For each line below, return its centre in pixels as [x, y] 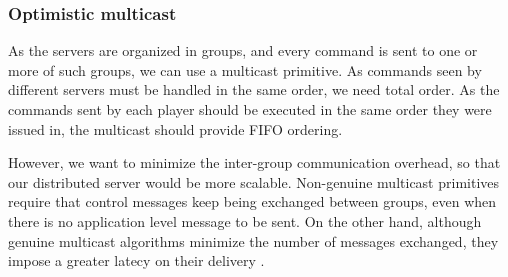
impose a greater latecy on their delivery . [136, 260]
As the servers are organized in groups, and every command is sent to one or [243, 50]
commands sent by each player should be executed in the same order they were [250, 109]
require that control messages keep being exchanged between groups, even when [252, 201]
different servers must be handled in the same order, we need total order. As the [254, 89]
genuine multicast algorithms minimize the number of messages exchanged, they [253, 240]
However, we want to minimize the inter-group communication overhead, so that [254, 162]
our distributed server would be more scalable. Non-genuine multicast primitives [254, 181]
